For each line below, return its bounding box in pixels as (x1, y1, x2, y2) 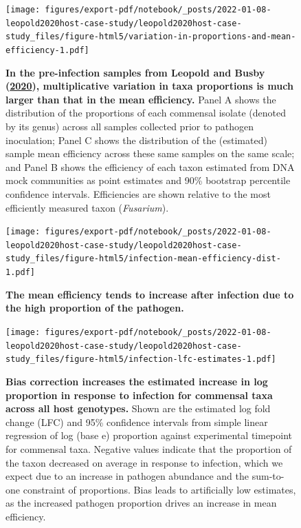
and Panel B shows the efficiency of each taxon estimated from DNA (5, 159, 295, 174)
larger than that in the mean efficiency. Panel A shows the (5, 92, 276, 106)
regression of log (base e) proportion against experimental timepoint (5, 428, 293, 443)
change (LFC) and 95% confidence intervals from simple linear (5, 414, 268, 429)
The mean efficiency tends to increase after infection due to (5, 287, 294, 301)
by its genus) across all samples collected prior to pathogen (5, 119, 254, 133)
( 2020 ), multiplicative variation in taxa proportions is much (5, 79, 293, 93)
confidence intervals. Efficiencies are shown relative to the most (5, 186, 271, 201)
